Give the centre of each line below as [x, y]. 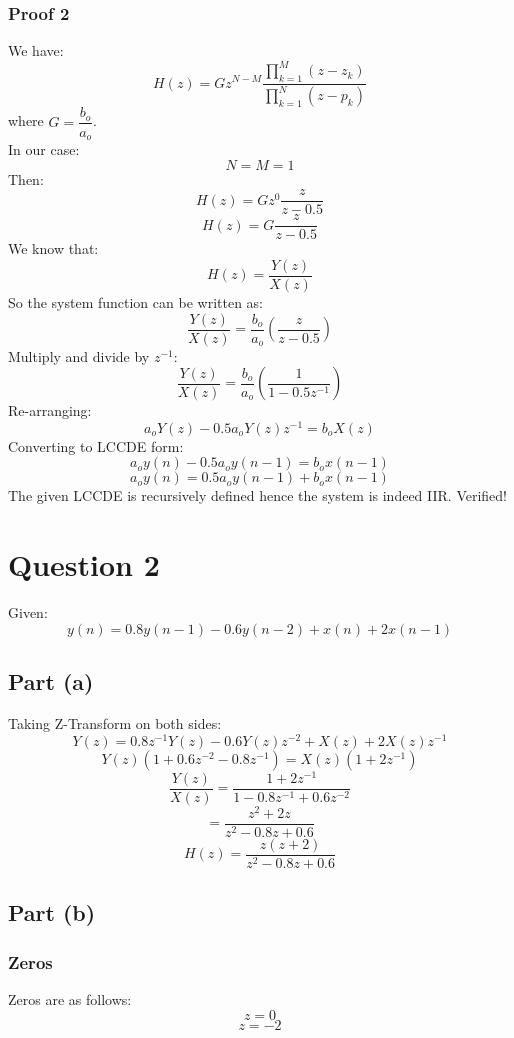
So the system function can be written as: [135, 301]
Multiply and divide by [79, 355]
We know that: [53, 248]
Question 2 [84, 564]
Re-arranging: [50, 410]
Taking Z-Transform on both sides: [115, 723]
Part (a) [51, 681]
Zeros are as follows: [70, 999]
